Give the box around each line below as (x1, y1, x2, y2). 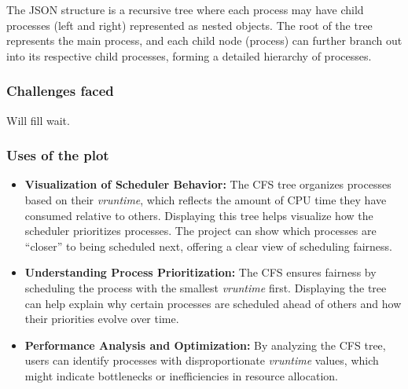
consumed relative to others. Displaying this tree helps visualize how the (24, 207, 373, 223)
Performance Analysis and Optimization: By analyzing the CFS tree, (24, 336, 386, 353)
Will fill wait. (6, 112, 70, 128)
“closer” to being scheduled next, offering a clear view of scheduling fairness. (24, 237, 392, 254)
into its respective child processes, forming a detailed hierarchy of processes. (6, 47, 372, 64)
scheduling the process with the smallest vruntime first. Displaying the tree (24, 279, 387, 295)
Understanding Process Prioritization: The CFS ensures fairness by (24, 264, 377, 281)
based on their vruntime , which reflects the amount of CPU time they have (24, 192, 387, 207)
